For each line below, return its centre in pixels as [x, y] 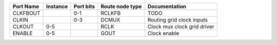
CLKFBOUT [26, 13]
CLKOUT [23, 27]
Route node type [121, 6]
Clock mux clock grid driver [181, 27]
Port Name [26, 6]
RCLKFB [111, 13]
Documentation [167, 6]
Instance [57, 6]
